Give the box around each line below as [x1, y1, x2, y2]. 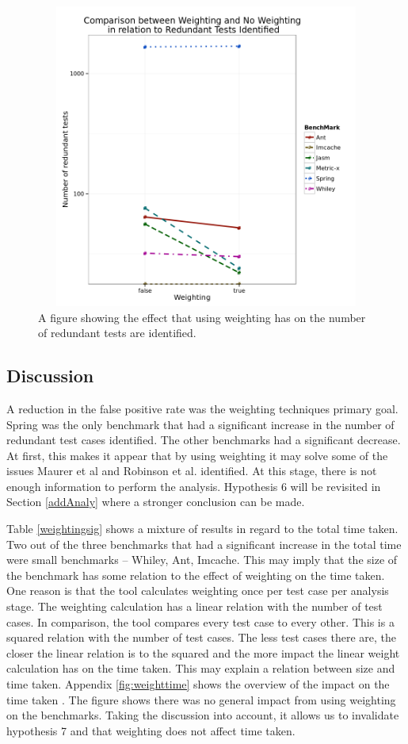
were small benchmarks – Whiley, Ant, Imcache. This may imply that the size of [6, 551, 398, 568]
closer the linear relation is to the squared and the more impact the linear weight [6, 644, 400, 661]
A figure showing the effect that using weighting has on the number [38, 309, 366, 325]
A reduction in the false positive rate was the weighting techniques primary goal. [6, 400, 398, 416]
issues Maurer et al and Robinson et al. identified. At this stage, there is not [6, 462, 377, 479]
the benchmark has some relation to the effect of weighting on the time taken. [6, 566, 385, 583]
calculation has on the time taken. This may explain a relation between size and [6, 660, 395, 677]
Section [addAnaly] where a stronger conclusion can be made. [6, 493, 305, 510]
